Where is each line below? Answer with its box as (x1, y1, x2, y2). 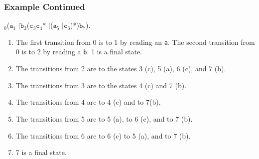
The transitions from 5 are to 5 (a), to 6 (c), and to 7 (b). (15, 113, 193, 124)
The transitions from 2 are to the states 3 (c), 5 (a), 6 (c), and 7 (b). (15, 63, 226, 74)
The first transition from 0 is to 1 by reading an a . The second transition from (15, 36, 255, 47)
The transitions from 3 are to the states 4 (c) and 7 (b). (15, 80, 187, 90)
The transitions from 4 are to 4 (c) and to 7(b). (15, 97, 161, 107)
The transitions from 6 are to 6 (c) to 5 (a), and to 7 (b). (15, 130, 191, 141)
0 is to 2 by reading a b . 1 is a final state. (15, 46, 142, 57)
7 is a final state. (15, 147, 67, 158)
